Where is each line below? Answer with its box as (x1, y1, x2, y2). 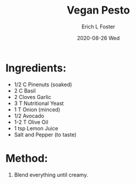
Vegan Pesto (67, 4, 130, 17)
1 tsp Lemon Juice (14, 124, 58, 132)
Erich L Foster (81, 23, 115, 30)
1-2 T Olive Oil (14, 119, 48, 126)
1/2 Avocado (14, 112, 45, 119)
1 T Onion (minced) (14, 106, 61, 113)
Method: (5, 152, 48, 165)
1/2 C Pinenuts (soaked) (14, 81, 72, 88)
